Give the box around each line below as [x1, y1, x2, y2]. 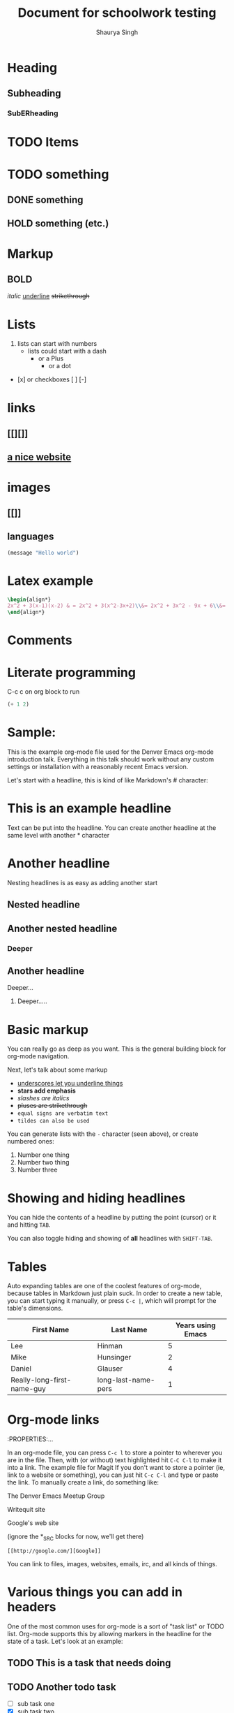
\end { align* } [7, 609, 45, 616]
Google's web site [7, 1519, 59, 1527]
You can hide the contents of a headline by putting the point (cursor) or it [7, 1213, 217, 1222]
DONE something [7, 194, 84, 206]
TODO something [7, 166, 109, 182]
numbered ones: [7, 1137, 54, 1146]
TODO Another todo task [7, 1681, 116, 1693]
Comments [7, 632, 72, 648]
